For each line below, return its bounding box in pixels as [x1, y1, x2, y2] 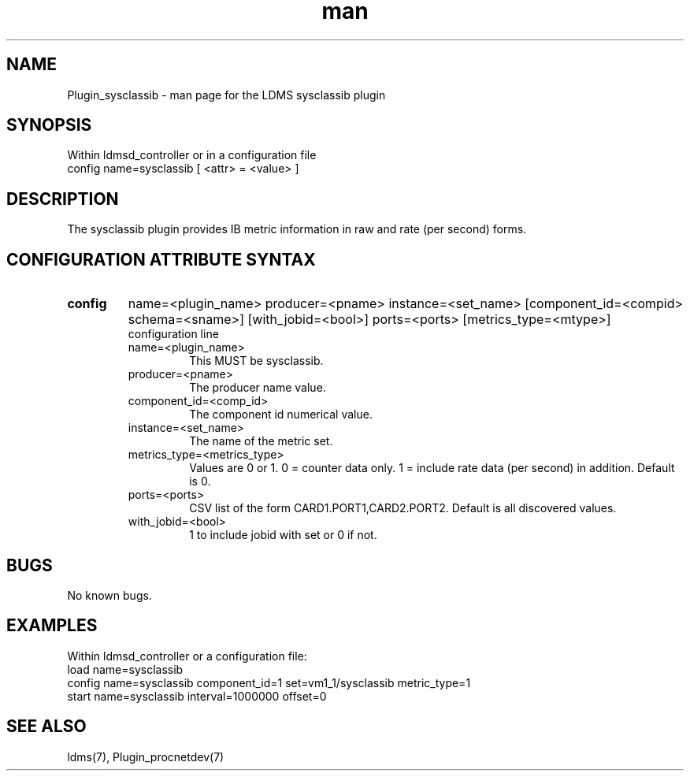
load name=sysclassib [67, 662, 184, 676]
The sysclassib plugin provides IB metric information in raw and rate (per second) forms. [67, 222, 527, 236]
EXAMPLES [6, 615, 98, 636]
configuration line [128, 327, 219, 341]
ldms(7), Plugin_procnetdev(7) [67, 749, 224, 764]
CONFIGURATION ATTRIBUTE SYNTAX [6, 249, 316, 270]
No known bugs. [67, 588, 152, 602]
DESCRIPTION [6, 188, 119, 209]
